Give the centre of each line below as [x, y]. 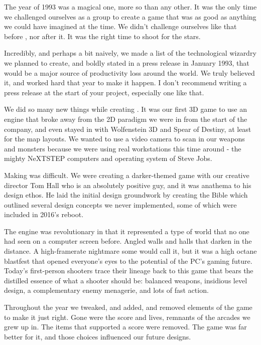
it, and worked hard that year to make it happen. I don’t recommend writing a [125, 82]
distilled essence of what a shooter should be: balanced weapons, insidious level [126, 280]
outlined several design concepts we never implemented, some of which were [120, 204]
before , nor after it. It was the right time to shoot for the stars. [102, 36]
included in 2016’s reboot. [44, 214]
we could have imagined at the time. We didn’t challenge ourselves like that [120, 26]
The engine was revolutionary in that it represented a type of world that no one [127, 231]
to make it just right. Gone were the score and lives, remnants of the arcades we [127, 317]
